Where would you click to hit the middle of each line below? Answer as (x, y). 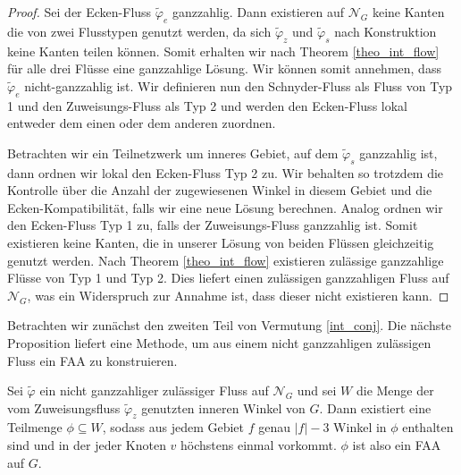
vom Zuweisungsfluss (64, 407)
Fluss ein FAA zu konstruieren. (92, 360)
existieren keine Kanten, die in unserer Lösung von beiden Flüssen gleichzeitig (221, 242)
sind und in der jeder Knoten (87, 445)
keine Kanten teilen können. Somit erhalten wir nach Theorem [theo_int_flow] (223, 51)
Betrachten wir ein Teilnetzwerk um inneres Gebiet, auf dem (173, 153)
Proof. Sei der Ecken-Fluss (80, 12)
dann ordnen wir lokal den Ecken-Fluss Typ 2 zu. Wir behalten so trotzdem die (226, 172)
